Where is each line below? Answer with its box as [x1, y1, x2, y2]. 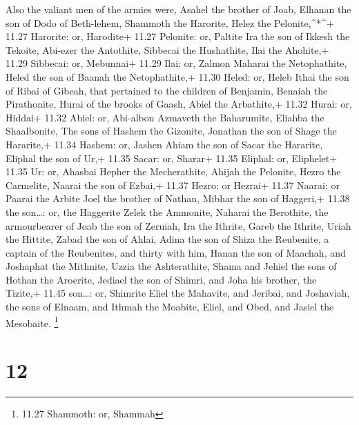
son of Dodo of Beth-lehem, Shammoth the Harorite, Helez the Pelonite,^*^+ [6, 15, 334, 30]
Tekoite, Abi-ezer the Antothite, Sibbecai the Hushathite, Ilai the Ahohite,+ [6, 42, 329, 57]
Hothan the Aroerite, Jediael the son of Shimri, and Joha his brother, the [6, 272, 317, 286]
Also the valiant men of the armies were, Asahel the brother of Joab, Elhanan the [6, 2, 351, 16]
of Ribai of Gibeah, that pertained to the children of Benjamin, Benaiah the [6, 83, 328, 97]
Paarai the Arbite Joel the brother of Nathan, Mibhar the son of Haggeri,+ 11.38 [6, 191, 350, 206]
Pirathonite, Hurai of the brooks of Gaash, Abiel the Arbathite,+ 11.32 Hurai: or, [6, 97, 352, 111]
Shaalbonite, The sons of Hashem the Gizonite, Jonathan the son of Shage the [6, 123, 337, 138]
